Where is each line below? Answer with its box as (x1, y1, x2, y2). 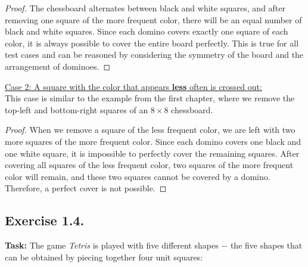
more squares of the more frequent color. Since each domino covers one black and (5, 135, 301, 147)
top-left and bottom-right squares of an (5, 103, 148, 116)
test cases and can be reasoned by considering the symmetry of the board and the (5, 48, 304, 61)
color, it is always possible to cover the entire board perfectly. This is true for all (5, 36, 299, 49)
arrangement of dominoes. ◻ (5, 60, 111, 72)
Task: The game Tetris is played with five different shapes (5, 239, 219, 252)
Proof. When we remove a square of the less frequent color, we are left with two (5, 123, 295, 136)
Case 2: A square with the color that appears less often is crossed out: (5, 80, 262, 92)
